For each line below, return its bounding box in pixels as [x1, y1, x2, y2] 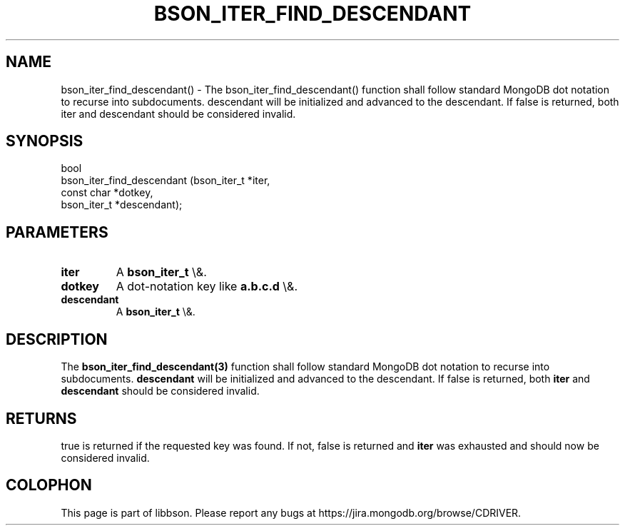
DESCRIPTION [6, 330, 108, 348]
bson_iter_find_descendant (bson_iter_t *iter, [61, 174, 270, 187]
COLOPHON [6, 476, 92, 495]
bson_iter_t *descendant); [61, 198, 183, 211]
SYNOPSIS [6, 132, 83, 151]
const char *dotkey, [61, 186, 153, 199]
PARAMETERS [6, 223, 108, 241]
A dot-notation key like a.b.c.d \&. [116, 279, 298, 294]
